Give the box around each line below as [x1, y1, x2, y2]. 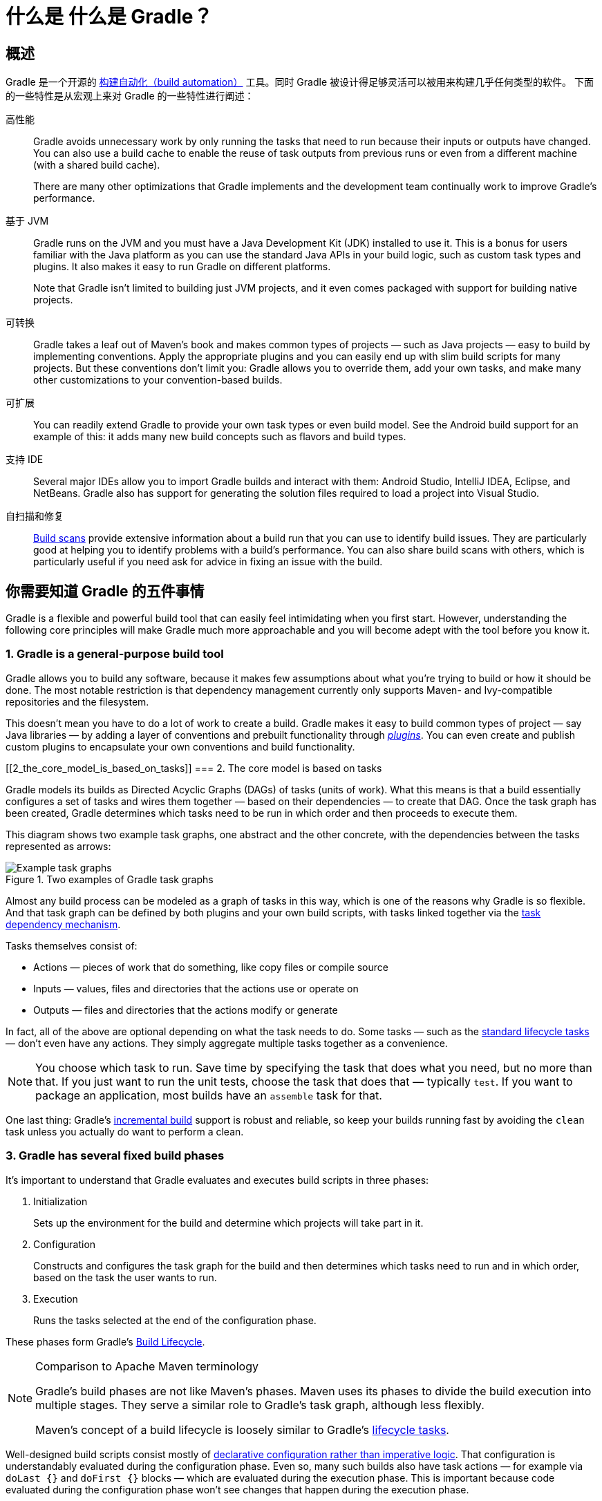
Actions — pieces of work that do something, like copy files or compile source [33, 961, 388, 973]
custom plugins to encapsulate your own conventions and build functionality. [6, 740, 355, 753]
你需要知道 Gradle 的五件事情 [6, 582, 205, 600]
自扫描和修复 [6, 510, 64, 522]
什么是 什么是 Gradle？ [6, 5, 213, 28]
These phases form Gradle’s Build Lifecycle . [6, 1335, 205, 1348]
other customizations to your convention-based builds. [33, 374, 283, 386]
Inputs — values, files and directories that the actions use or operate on [33, 982, 359, 994]
